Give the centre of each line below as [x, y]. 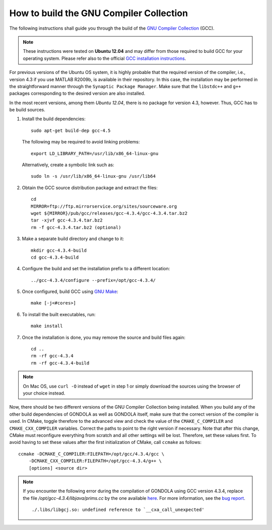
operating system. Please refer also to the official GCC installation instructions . [105, 58]
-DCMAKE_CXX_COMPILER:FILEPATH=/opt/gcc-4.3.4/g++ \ [95, 461]
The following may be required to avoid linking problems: [81, 142]
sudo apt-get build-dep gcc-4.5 [71, 130]
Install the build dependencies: [54, 119]
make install [47, 326]
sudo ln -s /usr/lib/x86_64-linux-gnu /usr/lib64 [93, 176]
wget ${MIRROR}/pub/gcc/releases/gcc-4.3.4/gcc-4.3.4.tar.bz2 [109, 213]
